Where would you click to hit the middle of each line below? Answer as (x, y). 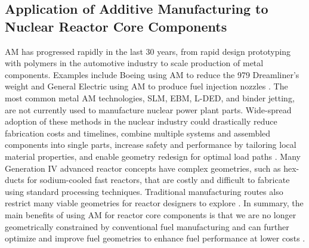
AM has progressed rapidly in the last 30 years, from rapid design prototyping (148, 51)
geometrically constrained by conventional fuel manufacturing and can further (147, 226)
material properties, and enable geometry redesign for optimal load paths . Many (153, 156)
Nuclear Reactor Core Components (116, 26)
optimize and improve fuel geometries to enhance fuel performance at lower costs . (155, 238)
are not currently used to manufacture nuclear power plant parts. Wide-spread (148, 109)
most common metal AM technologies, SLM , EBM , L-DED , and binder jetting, (150, 97)
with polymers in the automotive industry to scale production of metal (134, 63)
